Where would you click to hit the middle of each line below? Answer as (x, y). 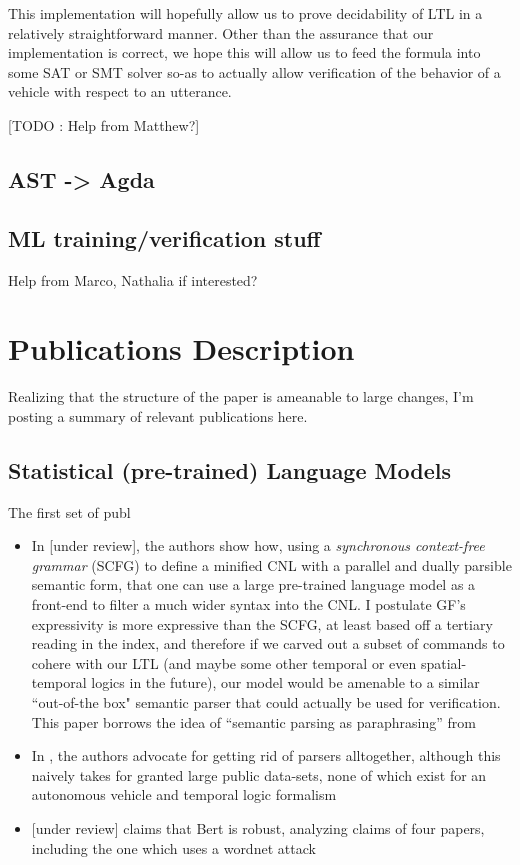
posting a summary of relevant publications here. (158, 415)
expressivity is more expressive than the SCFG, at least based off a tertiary (262, 623)
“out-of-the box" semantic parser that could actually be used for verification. (266, 702)
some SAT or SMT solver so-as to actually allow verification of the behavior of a (254, 71)
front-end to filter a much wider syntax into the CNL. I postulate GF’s (248, 604)
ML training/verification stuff (164, 237)
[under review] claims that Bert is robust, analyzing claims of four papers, (258, 827)
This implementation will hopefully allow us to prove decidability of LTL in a (245, 13)
